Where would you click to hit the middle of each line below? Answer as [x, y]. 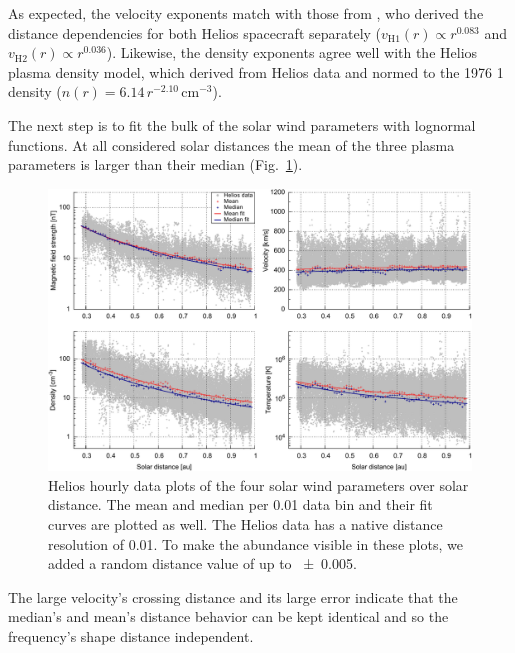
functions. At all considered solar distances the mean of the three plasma [231, 144]
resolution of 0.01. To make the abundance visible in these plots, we [255, 543]
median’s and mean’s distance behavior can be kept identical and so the [228, 616]
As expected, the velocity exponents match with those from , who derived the [246, 13]
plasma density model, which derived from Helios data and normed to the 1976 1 [256, 71]
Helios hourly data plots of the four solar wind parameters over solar [258, 484]
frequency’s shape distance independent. [131, 635]
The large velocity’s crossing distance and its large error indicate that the [233, 596]
